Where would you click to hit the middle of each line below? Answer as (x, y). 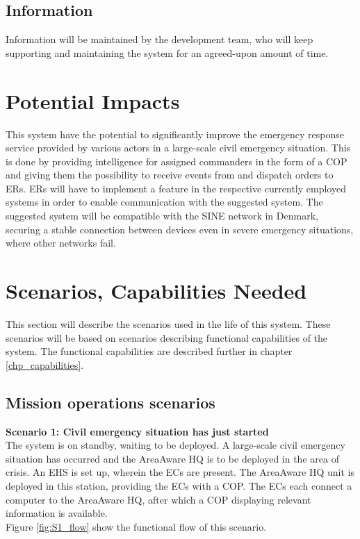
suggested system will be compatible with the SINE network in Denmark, (162, 216)
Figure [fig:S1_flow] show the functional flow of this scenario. (136, 526)
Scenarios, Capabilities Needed (156, 291)
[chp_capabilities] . (45, 364)
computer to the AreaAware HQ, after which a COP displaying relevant (158, 499)
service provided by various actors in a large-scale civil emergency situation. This (178, 148)
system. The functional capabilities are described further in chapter (149, 351)
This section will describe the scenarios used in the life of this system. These (168, 323)
